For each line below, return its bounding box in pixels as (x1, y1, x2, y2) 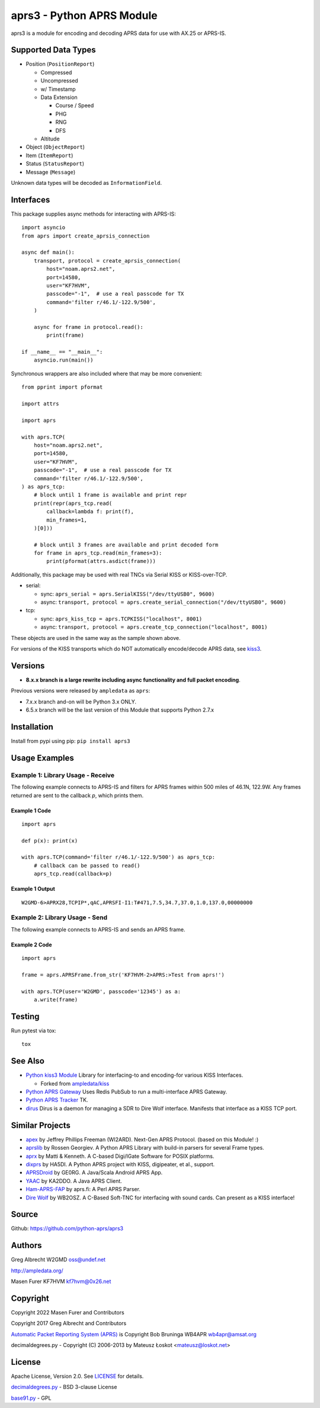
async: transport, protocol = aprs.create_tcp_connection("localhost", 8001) (40, 623, 268, 631)
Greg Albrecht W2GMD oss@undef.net (11, 1256, 106, 1263)
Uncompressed (40, 77, 78, 84)
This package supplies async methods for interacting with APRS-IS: (11, 210, 176, 217)
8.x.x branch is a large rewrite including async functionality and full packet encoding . (25, 676, 241, 683)
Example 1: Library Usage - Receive (11, 771, 115, 779)
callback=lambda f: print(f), (46, 508, 135, 515)
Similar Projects (11, 1120, 71, 1130)
